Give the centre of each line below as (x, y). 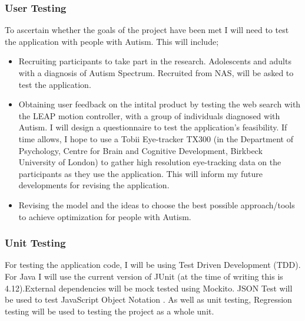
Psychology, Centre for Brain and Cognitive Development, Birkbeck (140, 150)
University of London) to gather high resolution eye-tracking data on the (150, 162)
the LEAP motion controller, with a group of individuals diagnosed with (149, 115)
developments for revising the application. (94, 185)
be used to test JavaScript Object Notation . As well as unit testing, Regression (148, 299)
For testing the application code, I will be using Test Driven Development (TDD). (153, 265)
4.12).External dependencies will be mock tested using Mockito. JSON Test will (149, 288)
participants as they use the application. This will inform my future (141, 173)
